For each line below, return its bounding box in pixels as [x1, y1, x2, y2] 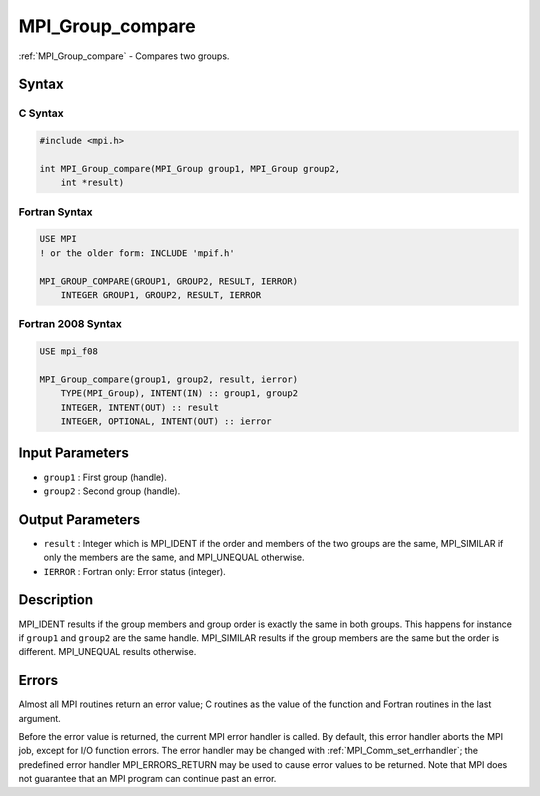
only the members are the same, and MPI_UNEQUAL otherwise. [43, 551, 305, 564]
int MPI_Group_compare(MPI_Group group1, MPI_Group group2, [39, 163, 341, 174]
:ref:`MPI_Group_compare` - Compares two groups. [18, 50, 230, 62]
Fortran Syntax [18, 205, 93, 219]
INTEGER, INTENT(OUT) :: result [60, 401, 220, 413]
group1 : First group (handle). [43, 471, 167, 483]
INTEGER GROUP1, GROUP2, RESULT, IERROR [60, 289, 262, 300]
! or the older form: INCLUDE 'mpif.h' [39, 247, 235, 259]
